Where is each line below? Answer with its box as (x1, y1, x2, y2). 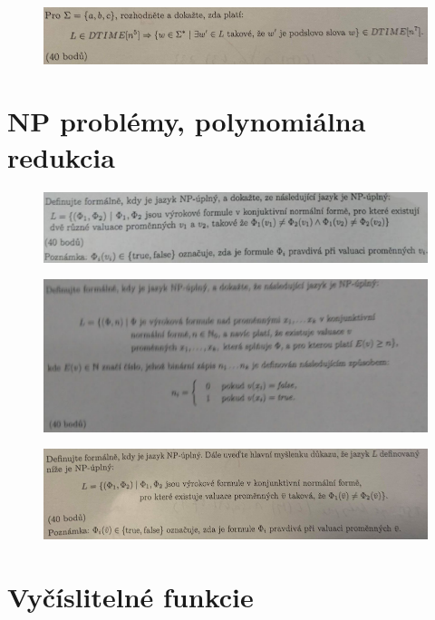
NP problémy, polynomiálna (7, 102, 366, 140)
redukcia (7, 138, 115, 175)
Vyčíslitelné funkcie (7, 577, 254, 615)
